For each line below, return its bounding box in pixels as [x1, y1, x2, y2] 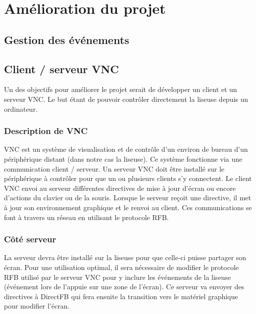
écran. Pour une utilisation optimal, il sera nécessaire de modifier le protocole [4, 262, 239, 272]
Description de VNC [4, 125, 88, 137]
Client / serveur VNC [4, 61, 119, 76]
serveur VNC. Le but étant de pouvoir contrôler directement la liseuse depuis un [4, 93, 249, 104]
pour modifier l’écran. [4, 301, 70, 311]
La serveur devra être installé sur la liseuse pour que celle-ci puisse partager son [4, 252, 247, 263]
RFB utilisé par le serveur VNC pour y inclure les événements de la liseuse [4, 271, 231, 282]
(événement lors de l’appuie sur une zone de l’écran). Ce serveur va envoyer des [4, 281, 245, 292]
